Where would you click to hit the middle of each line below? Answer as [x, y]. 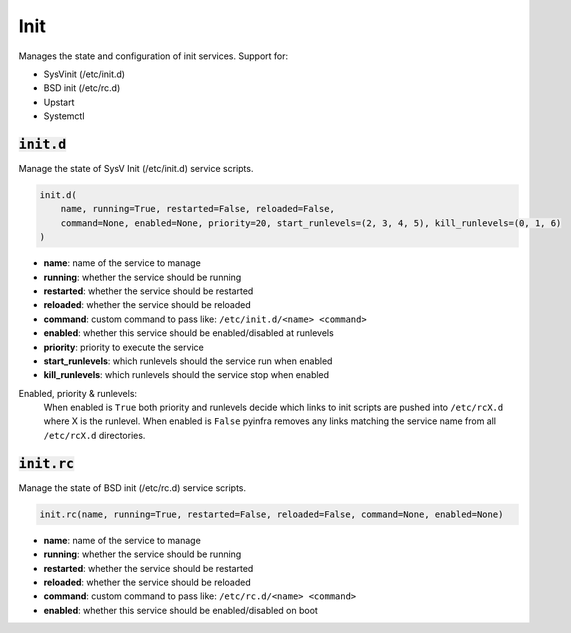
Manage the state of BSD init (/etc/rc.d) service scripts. [132, 487]
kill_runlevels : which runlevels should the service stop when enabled [186, 375]
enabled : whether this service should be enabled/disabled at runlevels [188, 333]
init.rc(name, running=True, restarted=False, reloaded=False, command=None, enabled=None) [271, 514]
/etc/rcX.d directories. [94, 435]
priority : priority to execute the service [123, 347]
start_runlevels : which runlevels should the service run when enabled [188, 361]
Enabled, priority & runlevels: [78, 393]
